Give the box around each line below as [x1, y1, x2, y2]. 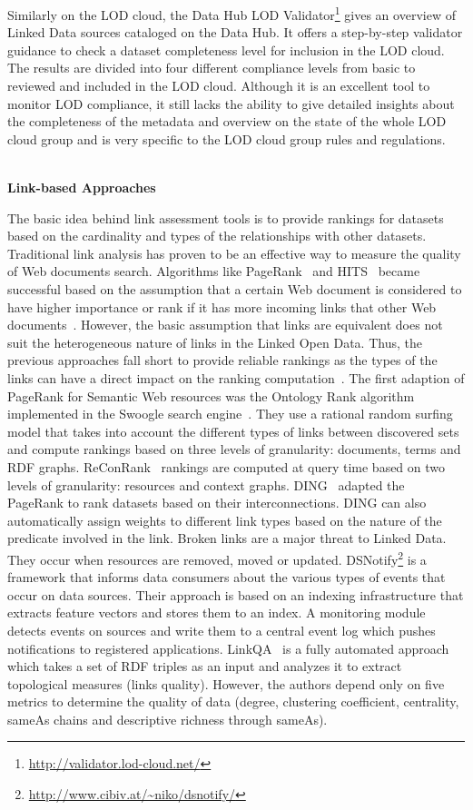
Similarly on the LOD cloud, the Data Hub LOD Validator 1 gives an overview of [7, 3, 456, 24]
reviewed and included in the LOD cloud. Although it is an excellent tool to [7, 76, 430, 95]
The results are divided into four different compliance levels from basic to [7, 58, 416, 77]
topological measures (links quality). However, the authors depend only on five [7, 674, 445, 693]
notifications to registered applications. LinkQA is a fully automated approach [7, 638, 449, 657]
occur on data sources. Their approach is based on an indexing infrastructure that [7, 585, 464, 604]
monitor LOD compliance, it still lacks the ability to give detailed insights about [7, 94, 455, 113]
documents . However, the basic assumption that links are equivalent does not [7, 315, 443, 334]
